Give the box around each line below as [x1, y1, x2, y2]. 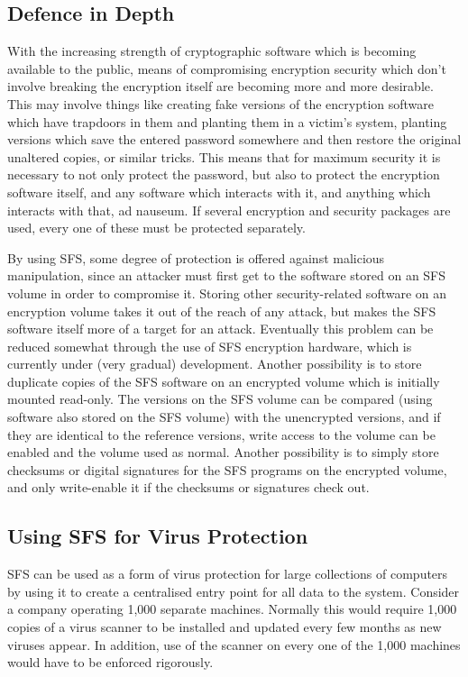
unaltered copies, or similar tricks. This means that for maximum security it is [7, 147, 441, 166]
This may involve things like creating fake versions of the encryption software [7, 94, 435, 113]
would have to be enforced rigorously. [7, 653, 214, 672]
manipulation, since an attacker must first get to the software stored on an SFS [7, 266, 446, 285]
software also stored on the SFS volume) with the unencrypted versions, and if [7, 407, 441, 426]
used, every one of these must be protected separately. [7, 218, 306, 237]
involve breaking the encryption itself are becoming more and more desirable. [7, 77, 434, 96]
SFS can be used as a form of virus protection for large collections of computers [7, 564, 448, 583]
